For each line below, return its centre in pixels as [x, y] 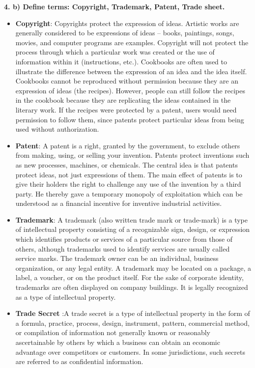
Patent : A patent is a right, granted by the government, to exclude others [128, 145]
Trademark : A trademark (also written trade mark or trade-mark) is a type [131, 219]
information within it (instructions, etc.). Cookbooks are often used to [121, 61]
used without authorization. [57, 129]
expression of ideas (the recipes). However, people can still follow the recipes [130, 90]
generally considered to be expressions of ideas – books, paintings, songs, [125, 33]
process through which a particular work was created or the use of [115, 52]
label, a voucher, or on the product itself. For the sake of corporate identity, [129, 277]
